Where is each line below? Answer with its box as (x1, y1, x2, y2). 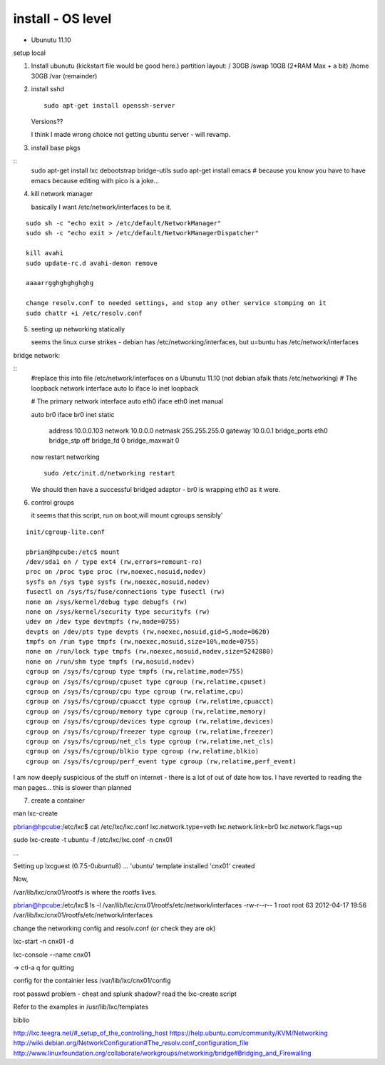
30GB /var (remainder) (31, 71, 98, 80)
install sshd (31, 85, 64, 93)
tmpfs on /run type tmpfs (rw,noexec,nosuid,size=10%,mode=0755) (26, 638, 260, 646)
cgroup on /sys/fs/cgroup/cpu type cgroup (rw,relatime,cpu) (26, 688, 244, 696)
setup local (13, 48, 46, 57)
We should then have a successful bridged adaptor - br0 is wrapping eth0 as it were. (31, 485, 281, 493)
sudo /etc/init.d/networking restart (43, 469, 176, 478)
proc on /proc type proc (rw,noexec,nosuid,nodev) (26, 567, 207, 576)
